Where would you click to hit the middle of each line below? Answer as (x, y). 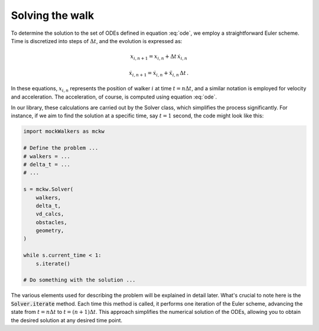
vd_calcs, (50, 214)
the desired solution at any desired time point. (67, 320)
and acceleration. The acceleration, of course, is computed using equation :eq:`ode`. (114, 97)
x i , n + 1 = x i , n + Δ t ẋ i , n (159, 57)
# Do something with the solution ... (79, 280)
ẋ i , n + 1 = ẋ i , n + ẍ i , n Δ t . (159, 74)
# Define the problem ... (61, 148)
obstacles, (51, 222)
